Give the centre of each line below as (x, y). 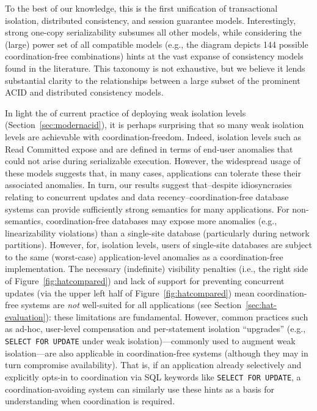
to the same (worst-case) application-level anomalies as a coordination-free (144, 256)
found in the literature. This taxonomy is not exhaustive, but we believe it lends (155, 68)
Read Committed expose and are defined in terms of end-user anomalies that (149, 149)
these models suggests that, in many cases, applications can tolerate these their (153, 172)
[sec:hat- (261, 305)
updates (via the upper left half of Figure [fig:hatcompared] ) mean (130, 292)
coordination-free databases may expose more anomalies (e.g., (162, 221)
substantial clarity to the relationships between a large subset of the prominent (153, 80)
